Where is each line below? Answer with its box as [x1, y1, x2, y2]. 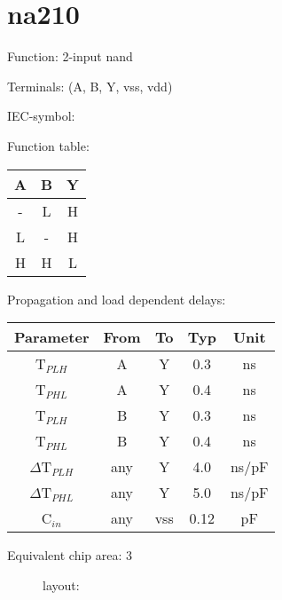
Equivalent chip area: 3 [7, 546, 133, 564]
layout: [43, 575, 80, 594]
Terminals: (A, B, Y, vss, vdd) [7, 76, 173, 95]
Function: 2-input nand [7, 47, 133, 66]
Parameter [14, 327, 90, 348]
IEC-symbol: [7, 107, 75, 125]
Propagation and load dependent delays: [7, 289, 226, 308]
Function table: [7, 136, 90, 154]
